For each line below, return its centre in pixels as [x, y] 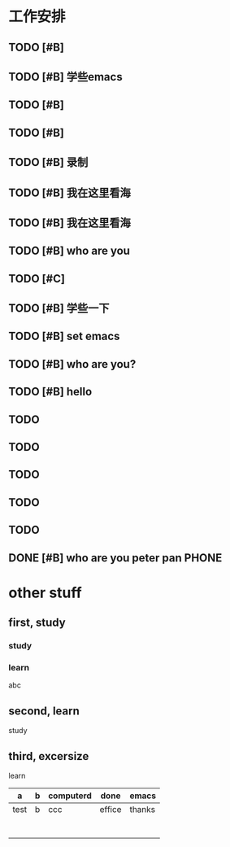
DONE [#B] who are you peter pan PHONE [115, 558]
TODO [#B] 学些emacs [66, 77]
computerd [70, 796]
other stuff [46, 593]
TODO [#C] [37, 279]
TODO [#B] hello [50, 392]
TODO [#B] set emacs [64, 336]
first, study [37, 623]
